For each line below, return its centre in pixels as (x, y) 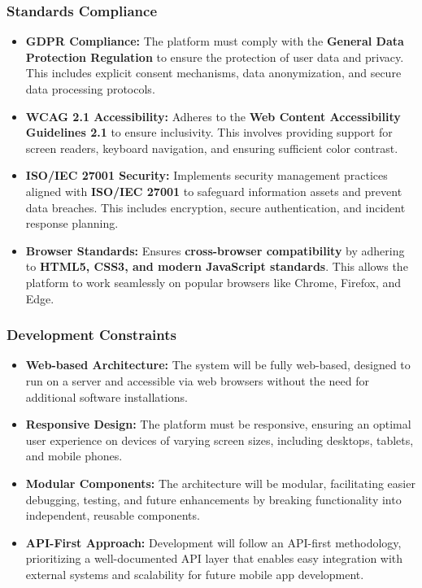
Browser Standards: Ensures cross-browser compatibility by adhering (215, 250)
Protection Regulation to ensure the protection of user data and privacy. (215, 57)
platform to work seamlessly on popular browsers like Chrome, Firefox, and (213, 282)
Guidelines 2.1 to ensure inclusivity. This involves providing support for (209, 132)
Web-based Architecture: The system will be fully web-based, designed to (218, 365)
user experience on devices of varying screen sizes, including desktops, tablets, (220, 440)
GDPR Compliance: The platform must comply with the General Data (215, 41)
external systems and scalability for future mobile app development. (195, 574)
